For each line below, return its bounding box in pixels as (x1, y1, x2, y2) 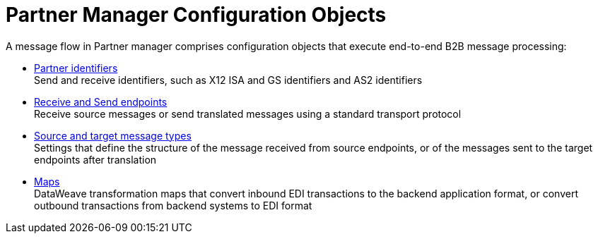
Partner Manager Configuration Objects (6, 3, 387, 27)
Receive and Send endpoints (34, 95, 168, 108)
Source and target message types (34, 129, 192, 142)
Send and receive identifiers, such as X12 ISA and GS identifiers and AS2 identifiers (34, 73, 423, 86)
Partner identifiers (34, 61, 118, 74)
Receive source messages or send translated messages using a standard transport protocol (34, 107, 462, 120)
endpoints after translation (34, 153, 157, 166)
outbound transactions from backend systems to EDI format (34, 199, 312, 212)
